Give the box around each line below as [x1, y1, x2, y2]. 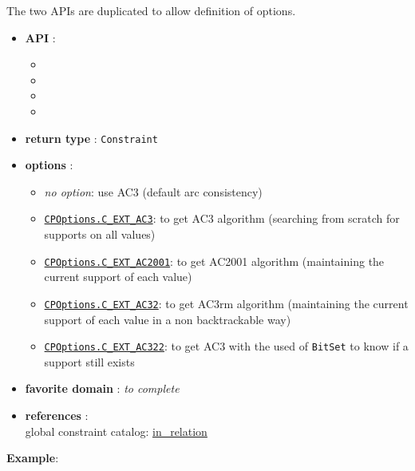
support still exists [44, 353, 135, 370]
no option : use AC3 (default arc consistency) [44, 183, 263, 200]
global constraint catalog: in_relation [25, 422, 207, 439]
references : [25, 407, 89, 423]
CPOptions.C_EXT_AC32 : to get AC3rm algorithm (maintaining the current [44, 295, 409, 311]
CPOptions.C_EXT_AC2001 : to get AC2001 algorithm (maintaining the [44, 252, 385, 269]
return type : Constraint [25, 129, 158, 146]
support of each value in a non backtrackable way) [44, 311, 291, 327]
